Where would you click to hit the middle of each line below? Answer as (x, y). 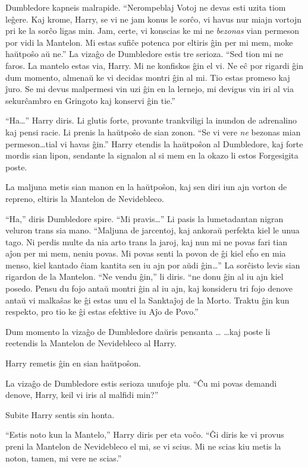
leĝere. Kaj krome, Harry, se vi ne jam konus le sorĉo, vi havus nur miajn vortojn (153, 19)
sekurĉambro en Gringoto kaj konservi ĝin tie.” (90, 100)
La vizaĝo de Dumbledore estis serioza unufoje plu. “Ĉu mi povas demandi (141, 383)
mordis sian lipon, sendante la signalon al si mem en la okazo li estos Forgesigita (152, 155)
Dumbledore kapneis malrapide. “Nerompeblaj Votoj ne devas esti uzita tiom (146, 7)
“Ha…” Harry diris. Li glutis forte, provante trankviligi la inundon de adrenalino (151, 120)
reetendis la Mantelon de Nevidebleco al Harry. (91, 343)
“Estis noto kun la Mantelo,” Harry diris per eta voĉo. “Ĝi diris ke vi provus (145, 434)
